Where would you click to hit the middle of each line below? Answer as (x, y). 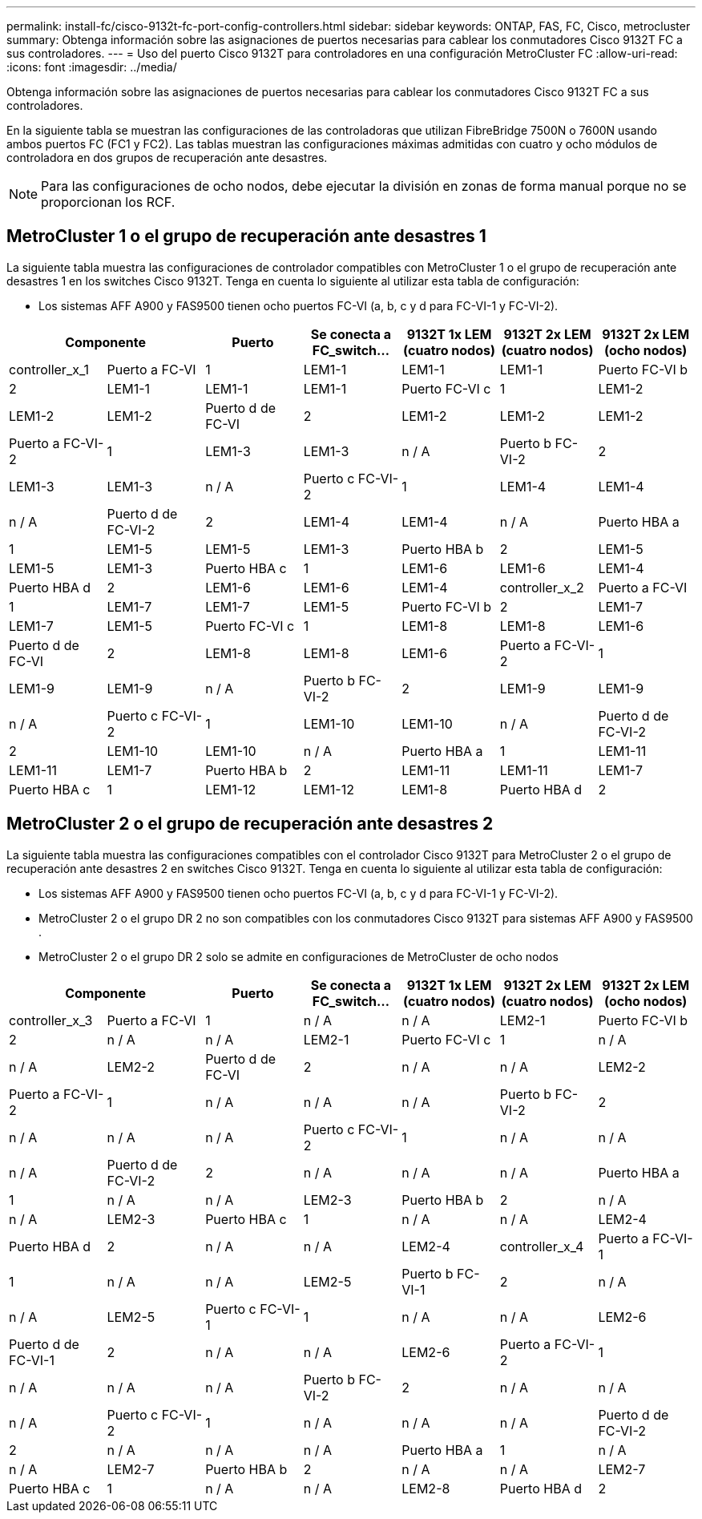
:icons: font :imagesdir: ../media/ (92, 67)
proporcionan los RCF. (108, 202)
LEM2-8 (426, 1488)
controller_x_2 (542, 587)
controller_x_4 (542, 1246)
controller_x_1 (49, 369)
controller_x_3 (51, 1020)
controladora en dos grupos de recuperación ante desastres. (167, 158)
